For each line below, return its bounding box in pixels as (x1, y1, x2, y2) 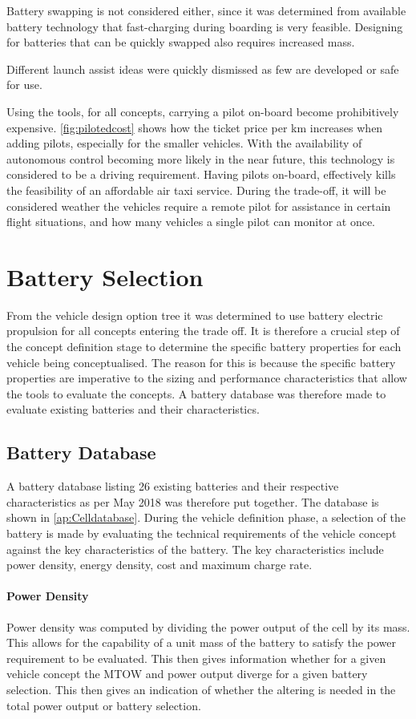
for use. (6, 76, 42, 93)
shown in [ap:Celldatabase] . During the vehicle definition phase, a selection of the (6, 509, 406, 526)
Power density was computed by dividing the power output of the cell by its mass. (6, 618, 410, 635)
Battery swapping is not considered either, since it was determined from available (6, 2, 406, 18)
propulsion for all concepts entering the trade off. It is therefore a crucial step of (6, 322, 400, 339)
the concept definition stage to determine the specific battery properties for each (6, 338, 402, 355)
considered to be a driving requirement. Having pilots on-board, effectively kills (6, 166, 396, 183)
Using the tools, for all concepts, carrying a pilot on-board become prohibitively (6, 103, 399, 119)
